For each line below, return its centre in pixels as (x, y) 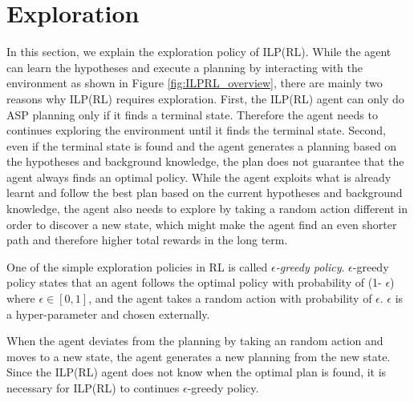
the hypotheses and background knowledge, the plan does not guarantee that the (205, 161)
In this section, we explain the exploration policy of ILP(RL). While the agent (199, 52)
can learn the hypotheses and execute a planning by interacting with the (185, 67)
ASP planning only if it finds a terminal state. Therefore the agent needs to (192, 114)
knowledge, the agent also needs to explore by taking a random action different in (207, 209)
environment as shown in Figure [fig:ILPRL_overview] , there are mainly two (195, 83)
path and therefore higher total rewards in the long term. (147, 240)
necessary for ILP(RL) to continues (93, 388)
